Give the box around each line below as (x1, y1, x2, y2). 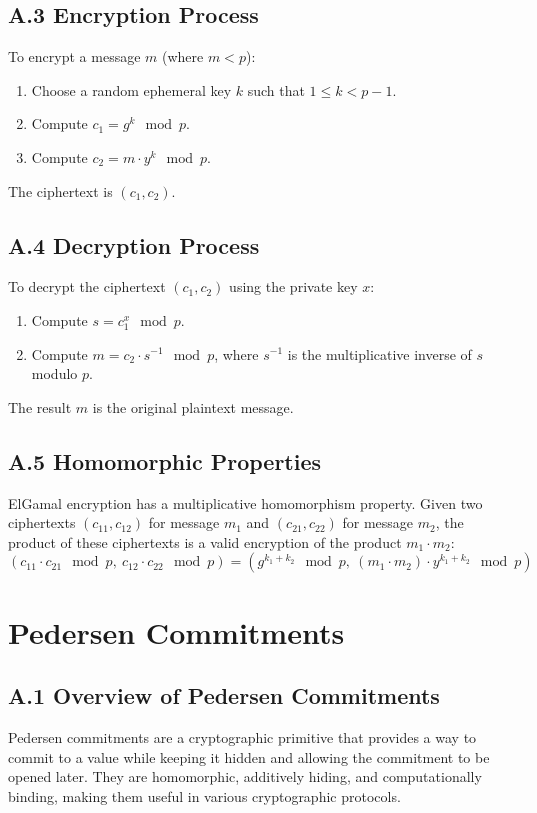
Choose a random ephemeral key (31, 79, 232, 100)
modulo (31, 363, 78, 384)
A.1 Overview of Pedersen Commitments (8, 680, 440, 711)
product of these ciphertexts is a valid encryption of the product (8, 531, 402, 552)
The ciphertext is (8, 180, 113, 201)
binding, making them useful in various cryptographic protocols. (8, 785, 401, 806)
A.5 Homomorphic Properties (8, 445, 322, 476)
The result (8, 396, 72, 417)
